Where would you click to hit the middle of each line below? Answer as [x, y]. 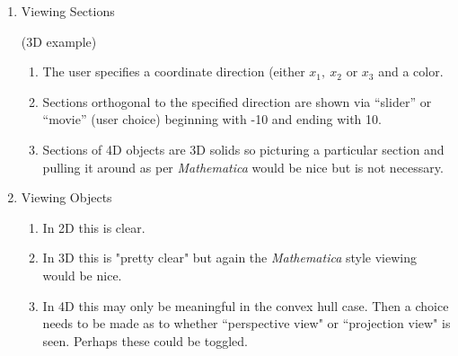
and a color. [411, 71]
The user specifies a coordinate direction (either [174, 71]
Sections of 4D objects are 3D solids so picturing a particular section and [243, 149]
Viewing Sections [68, 11]
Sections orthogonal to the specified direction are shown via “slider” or [237, 101]
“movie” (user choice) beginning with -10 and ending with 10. [212, 119]
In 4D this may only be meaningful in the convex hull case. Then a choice [246, 305]
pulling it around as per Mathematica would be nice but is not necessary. [243, 167]
